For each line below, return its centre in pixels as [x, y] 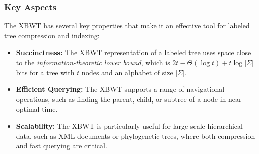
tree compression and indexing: [52, 35]
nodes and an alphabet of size [127, 72]
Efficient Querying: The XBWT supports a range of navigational [120, 89]
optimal [28, 109]
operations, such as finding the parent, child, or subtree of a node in [121, 99]
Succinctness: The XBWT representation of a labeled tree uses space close [134, 52]
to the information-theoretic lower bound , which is [93, 62]
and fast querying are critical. [61, 146]
